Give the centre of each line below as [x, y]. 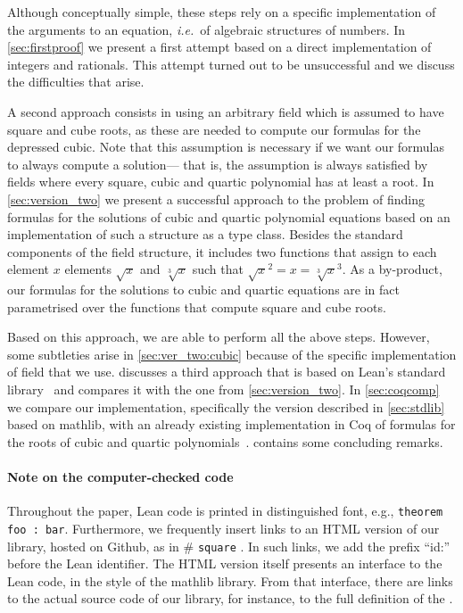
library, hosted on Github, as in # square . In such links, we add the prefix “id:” [229, 546]
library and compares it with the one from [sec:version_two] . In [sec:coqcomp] [223, 389]
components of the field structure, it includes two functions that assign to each [222, 251]
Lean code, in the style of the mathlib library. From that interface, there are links [230, 580]
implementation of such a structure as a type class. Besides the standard [205, 234]
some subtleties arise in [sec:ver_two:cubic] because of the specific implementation [232, 354]
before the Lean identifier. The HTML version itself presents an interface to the [225, 563]
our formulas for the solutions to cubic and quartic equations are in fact [203, 290]
